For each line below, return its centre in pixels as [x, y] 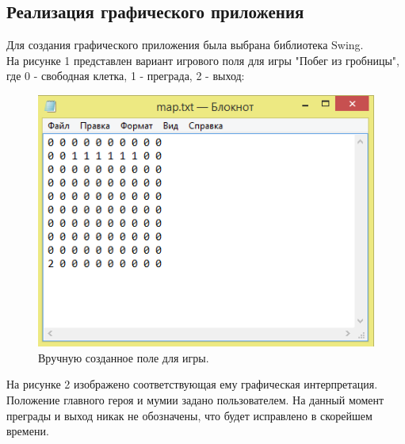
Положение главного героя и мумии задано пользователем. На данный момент [195, 400]
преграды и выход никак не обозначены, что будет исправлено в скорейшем [189, 415]
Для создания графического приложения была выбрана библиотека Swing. [185, 45]
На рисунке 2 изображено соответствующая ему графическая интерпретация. [192, 384]
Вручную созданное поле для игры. [124, 357]
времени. [28, 431]
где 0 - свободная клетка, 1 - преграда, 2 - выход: [126, 76]
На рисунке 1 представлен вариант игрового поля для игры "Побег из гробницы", [203, 60]
